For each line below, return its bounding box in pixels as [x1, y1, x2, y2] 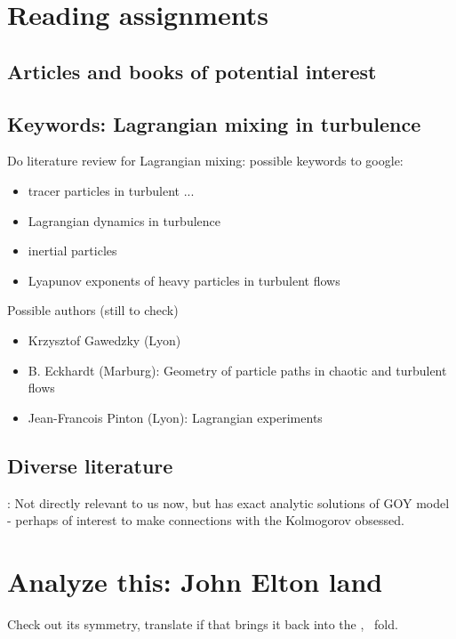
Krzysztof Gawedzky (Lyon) [28, 330, 181, 349]
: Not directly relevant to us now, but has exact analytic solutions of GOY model [7, 493, 450, 512]
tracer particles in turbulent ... [28, 181, 195, 199]
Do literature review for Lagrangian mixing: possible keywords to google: [7, 151, 404, 170]
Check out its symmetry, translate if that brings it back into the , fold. [7, 614, 398, 633]
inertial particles [28, 241, 117, 260]
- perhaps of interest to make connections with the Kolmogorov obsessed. [7, 511, 404, 530]
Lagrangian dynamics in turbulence [28, 211, 221, 230]
